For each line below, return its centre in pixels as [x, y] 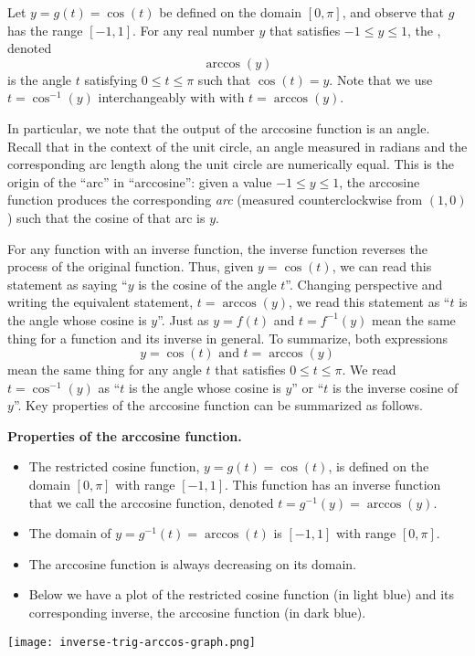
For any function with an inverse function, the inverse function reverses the [217, 248]
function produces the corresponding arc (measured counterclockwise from [215, 200]
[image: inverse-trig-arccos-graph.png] [132, 642]
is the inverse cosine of [396, 387]
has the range [45, 30]
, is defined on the [379, 466]
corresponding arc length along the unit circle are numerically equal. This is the [231, 164]
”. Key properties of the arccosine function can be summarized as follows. [218, 405]
